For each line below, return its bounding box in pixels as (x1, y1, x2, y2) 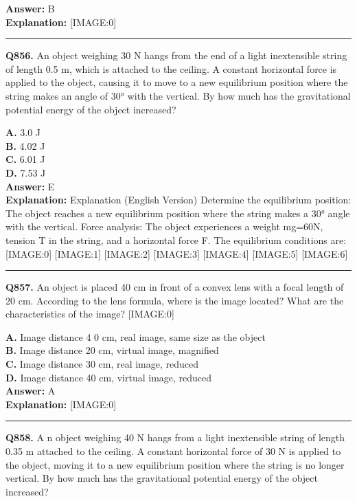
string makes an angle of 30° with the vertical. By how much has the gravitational (5, 88, 351, 102)
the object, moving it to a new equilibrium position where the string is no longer (5, 457, 345, 471)
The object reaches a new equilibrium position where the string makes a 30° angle (5, 205, 350, 220)
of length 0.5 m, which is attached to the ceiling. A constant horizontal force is (5, 61, 337, 76)
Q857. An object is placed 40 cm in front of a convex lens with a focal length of (5, 280, 344, 294)
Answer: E (5, 179, 55, 193)
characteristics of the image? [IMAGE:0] (5, 307, 174, 321)
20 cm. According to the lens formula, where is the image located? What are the (5, 293, 344, 307)
